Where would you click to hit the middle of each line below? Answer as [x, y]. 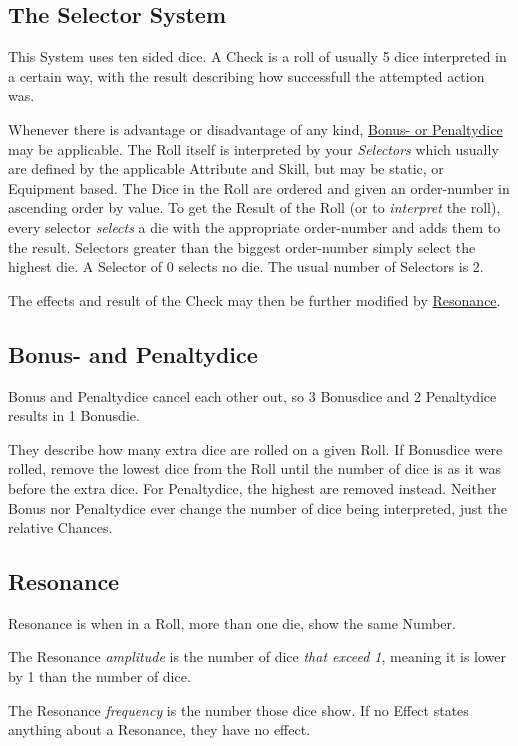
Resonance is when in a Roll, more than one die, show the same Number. [232, 622]
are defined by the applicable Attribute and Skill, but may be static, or [226, 168]
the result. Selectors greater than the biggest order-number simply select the [242, 246]
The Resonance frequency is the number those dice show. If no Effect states [238, 709]
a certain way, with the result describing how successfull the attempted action [246, 75]
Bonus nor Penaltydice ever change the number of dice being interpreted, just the [257, 507]
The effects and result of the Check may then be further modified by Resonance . [254, 299]
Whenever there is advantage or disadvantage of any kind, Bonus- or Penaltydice [255, 128]
